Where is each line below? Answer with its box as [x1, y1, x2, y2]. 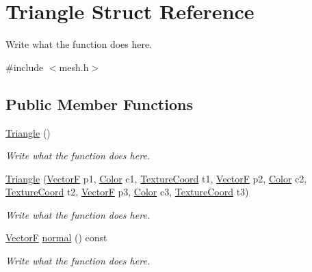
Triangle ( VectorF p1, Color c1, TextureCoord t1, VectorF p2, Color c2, [5, 171, 307, 185]
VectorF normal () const [5, 230, 107, 245]
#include [5, 59, 44, 74]
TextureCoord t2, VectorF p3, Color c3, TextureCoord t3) [5, 185, 249, 199]
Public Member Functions [5, 93, 193, 114]
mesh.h [59, 59, 89, 74]
